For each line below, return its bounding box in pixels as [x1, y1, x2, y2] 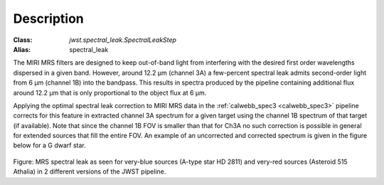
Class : [13, 36, 33, 44]
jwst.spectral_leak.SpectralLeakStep [69, 36, 177, 44]
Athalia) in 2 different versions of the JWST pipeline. [13, 167, 166, 176]
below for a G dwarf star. [13, 141, 87, 149]
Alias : [13, 45, 31, 53]
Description [13, 11, 85, 26]
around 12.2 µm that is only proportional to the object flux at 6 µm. [13, 88, 207, 97]
